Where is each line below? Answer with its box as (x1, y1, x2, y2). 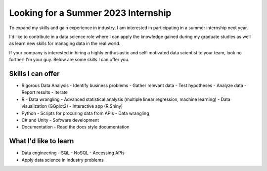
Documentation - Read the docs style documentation (21, 124, 130, 130)
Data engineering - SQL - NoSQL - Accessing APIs (21, 150, 125, 156)
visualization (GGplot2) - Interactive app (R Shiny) (21, 103, 123, 109)
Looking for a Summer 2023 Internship (9, 7, 172, 18)
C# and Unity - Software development (21, 117, 99, 123)
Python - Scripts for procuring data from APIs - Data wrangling (21, 110, 149, 116)
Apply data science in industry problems (21, 157, 104, 163)
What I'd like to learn (9, 137, 74, 145)
